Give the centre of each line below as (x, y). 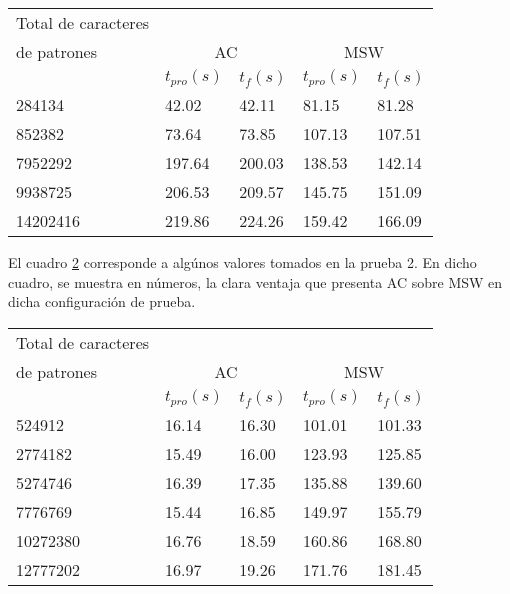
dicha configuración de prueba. (102, 301)
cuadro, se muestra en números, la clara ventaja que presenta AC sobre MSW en (255, 281)
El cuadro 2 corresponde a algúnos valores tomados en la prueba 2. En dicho (242, 261)
